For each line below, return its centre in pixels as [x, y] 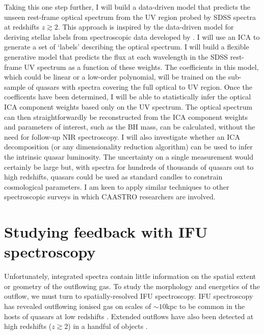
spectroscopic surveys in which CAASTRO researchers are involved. [110, 197]
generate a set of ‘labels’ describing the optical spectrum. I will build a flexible [127, 47]
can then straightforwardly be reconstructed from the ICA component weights [126, 117]
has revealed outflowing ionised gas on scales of [78, 306]
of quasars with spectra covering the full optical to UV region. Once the [140, 86]
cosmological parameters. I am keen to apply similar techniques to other [117, 186]
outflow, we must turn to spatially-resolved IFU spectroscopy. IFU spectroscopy [129, 296]
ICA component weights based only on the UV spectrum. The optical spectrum [128, 106]
